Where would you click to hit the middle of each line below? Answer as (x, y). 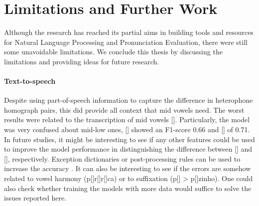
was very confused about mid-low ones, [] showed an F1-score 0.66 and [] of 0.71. (127, 129)
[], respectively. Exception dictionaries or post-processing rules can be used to (122, 158)
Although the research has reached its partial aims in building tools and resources (129, 32)
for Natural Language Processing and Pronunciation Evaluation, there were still (126, 42)
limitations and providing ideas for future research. (82, 61)
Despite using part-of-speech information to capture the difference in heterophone (129, 100)
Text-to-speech (30, 81)
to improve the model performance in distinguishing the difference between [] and (128, 149)
